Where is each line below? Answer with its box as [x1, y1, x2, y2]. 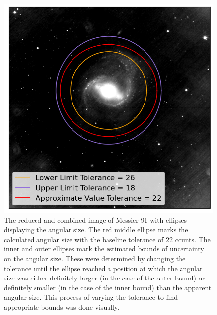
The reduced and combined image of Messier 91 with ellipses [4, 214, 187, 225]
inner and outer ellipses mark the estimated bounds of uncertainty [4, 244, 204, 254]
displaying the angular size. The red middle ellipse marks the [4, 224, 188, 235]
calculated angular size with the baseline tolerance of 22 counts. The [4, 234, 211, 244]
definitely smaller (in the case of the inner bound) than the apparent [4, 282, 212, 292]
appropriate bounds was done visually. [4, 301, 120, 312]
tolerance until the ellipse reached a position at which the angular [4, 263, 203, 273]
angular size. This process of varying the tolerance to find [4, 292, 178, 302]
